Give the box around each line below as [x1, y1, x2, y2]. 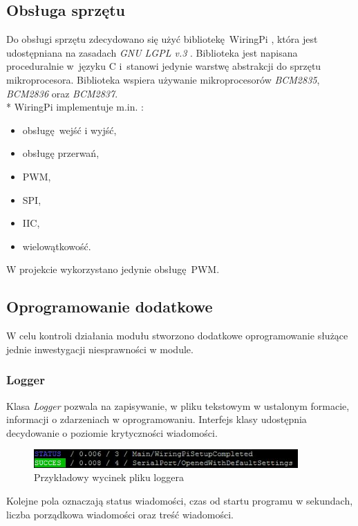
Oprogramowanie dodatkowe [6, 296, 213, 317]
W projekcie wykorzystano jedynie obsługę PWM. [6, 262, 220, 276]
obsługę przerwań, [22, 146, 100, 160]
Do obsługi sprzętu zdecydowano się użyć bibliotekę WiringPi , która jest [6, 32, 318, 46]
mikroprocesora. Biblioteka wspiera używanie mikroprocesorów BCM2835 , [6, 72, 320, 86]
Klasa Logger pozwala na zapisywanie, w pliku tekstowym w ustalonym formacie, [6, 398, 350, 413]
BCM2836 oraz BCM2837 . [6, 86, 118, 100]
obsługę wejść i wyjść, [22, 122, 117, 137]
